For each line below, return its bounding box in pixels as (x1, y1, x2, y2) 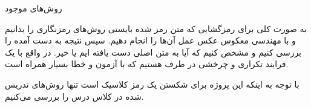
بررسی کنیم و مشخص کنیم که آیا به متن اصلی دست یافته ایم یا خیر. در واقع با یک (5, 45, 302, 58)
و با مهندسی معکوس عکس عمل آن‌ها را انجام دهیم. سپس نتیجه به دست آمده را (5, 34, 296, 47)
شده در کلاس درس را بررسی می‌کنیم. (5, 89, 144, 102)
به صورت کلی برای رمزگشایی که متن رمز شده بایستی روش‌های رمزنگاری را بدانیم (5, 22, 307, 34)
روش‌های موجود (5, 2, 62, 14)
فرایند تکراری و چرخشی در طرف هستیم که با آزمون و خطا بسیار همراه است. (5, 57, 289, 70)
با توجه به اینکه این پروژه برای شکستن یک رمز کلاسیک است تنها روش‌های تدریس (5, 77, 300, 90)
